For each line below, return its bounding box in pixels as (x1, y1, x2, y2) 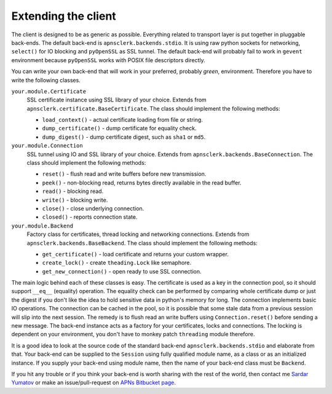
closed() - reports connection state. (42, 213, 138, 221)
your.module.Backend (11, 222, 74, 229)
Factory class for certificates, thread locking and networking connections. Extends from (26, 230, 250, 238)
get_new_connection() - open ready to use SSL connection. (42, 267, 202, 275)
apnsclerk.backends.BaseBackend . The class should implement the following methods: (26, 239, 258, 246)
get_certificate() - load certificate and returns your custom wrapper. (42, 250, 229, 258)
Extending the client (11, 9, 116, 23)
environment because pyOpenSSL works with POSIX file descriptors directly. (11, 56, 205, 64)
